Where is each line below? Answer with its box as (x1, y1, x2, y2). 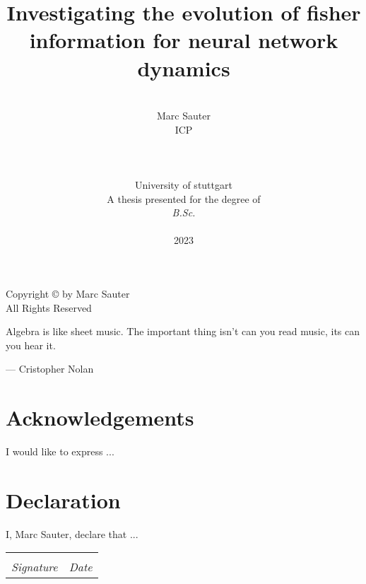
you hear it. (6, 337, 56, 352)
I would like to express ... (6, 444, 114, 459)
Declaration (6, 485, 121, 514)
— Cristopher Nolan (6, 361, 94, 376)
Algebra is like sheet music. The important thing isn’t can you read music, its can (6, 324, 360, 339)
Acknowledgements (6, 403, 194, 432)
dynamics (137, 53, 230, 82)
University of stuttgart (135, 177, 232, 192)
